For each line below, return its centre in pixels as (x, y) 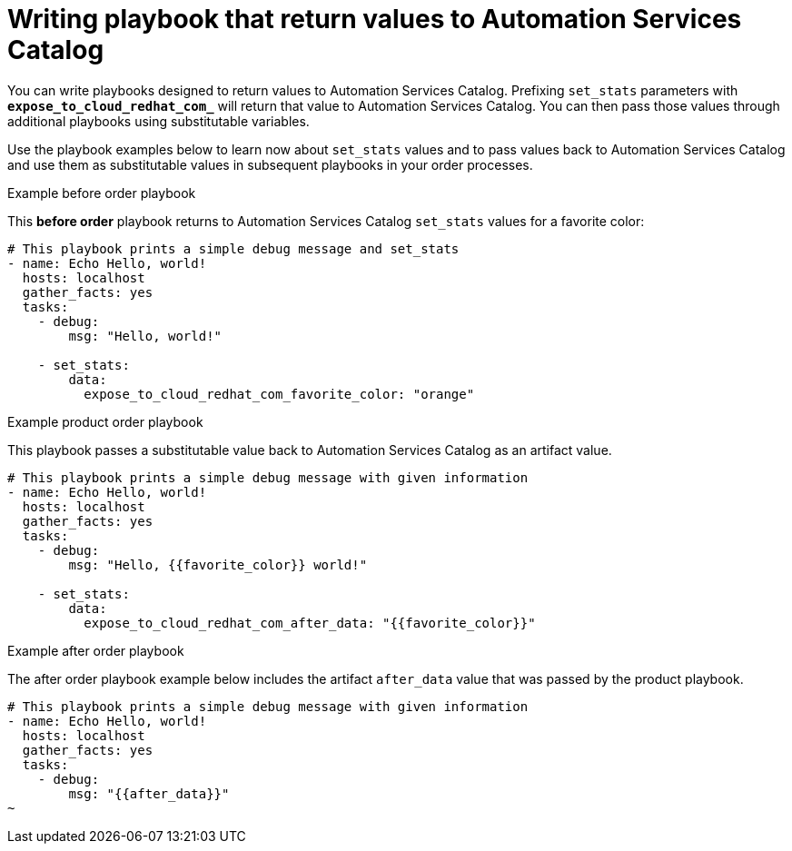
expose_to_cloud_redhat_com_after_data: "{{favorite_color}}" (310, 623)
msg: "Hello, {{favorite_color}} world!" (218, 564)
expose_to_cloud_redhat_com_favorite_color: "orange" (279, 394)
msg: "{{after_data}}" (149, 793)
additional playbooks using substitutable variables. (158, 121)
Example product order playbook (105, 421)
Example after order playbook (96, 650)
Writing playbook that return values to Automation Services (375, 19)
